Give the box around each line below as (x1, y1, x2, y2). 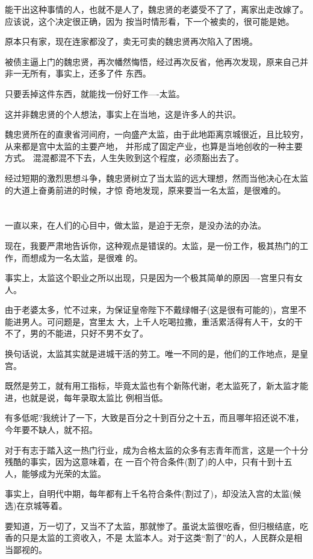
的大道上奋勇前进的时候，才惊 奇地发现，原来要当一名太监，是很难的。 (5, 183, 286, 196)
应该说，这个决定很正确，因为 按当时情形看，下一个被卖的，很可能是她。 (5, 14, 294, 27)
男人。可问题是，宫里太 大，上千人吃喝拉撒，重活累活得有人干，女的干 (21, 315, 303, 327)
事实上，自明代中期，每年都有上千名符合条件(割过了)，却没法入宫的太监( (5, 487, 293, 500)
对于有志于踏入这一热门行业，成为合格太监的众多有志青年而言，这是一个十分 (5, 443, 308, 456)
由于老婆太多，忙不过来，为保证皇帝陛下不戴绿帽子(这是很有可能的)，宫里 (5, 303, 298, 316)
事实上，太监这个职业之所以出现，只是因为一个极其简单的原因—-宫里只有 (5, 271, 294, 284)
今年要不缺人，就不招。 (5, 423, 98, 436)
